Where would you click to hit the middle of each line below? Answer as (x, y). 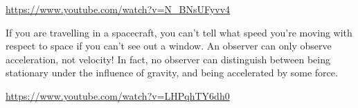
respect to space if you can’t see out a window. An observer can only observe (169, 46)
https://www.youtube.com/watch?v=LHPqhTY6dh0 (118, 95)
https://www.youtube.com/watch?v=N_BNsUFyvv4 (118, 9)
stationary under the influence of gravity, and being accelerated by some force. (172, 73)
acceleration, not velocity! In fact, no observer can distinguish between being (168, 59)
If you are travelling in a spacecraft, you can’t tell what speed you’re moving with (179, 32)
